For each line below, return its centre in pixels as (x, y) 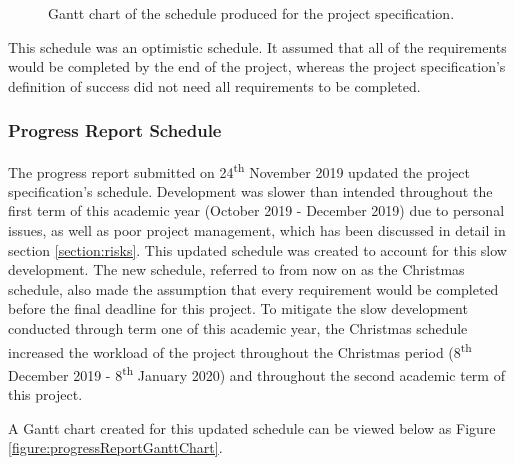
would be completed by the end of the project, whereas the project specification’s (257, 66)
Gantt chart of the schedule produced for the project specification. (251, 13)
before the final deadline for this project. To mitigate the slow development (238, 308)
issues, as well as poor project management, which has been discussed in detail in (257, 230)
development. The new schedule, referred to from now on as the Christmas (236, 269)
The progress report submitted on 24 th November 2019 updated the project (239, 170)
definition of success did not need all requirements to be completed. (214, 85)
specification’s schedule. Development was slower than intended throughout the (250, 190)
